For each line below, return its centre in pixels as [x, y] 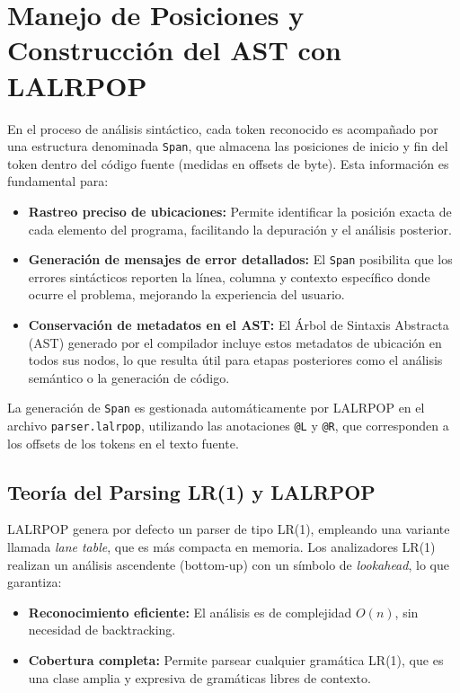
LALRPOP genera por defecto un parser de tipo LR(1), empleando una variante [229, 529]
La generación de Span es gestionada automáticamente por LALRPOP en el [216, 408]
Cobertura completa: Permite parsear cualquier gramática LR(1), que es [236, 660]
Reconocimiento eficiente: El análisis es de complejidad [190, 612]
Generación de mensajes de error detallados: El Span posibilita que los [240, 259]
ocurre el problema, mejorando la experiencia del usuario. [186, 294]
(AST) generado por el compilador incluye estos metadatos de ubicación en [235, 342]
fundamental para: [58, 181]
